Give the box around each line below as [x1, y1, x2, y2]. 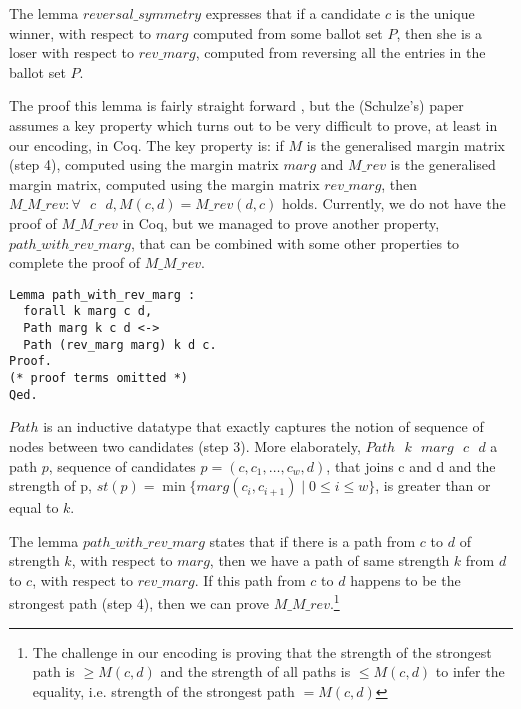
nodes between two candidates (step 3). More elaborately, [9, 435, 361, 456]
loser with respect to [9, 42, 135, 63]
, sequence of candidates [48, 455, 196, 476]
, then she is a [396, 22, 483, 43]
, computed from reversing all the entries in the [195, 42, 486, 63]
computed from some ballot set [193, 22, 383, 43]
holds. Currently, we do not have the [281, 193, 506, 214]
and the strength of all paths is [160, 661, 351, 682]
